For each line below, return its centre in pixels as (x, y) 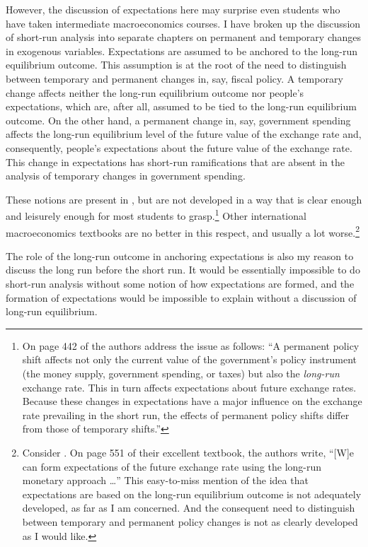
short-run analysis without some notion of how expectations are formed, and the (180, 283)
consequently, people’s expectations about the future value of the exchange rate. (179, 147)
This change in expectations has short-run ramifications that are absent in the (175, 161)
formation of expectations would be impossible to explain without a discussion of (181, 297)
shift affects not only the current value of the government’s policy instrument (189, 359)
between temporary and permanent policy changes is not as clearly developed (190, 521)
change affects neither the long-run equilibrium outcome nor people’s (155, 92)
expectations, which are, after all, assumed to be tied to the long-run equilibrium (181, 106)
